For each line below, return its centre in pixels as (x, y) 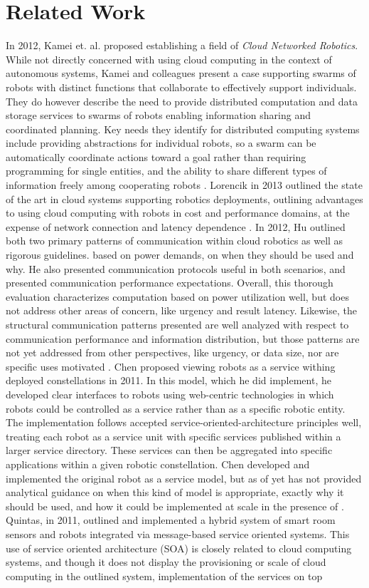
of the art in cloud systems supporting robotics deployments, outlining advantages (184, 198)
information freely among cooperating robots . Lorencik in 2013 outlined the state (184, 185)
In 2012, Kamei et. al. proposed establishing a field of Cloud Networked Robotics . (182, 45)
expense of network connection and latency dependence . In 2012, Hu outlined (176, 226)
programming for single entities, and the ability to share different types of (166, 171)
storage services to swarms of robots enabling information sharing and (158, 115)
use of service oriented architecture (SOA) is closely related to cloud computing (179, 548)
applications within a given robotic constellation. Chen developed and (158, 464)
